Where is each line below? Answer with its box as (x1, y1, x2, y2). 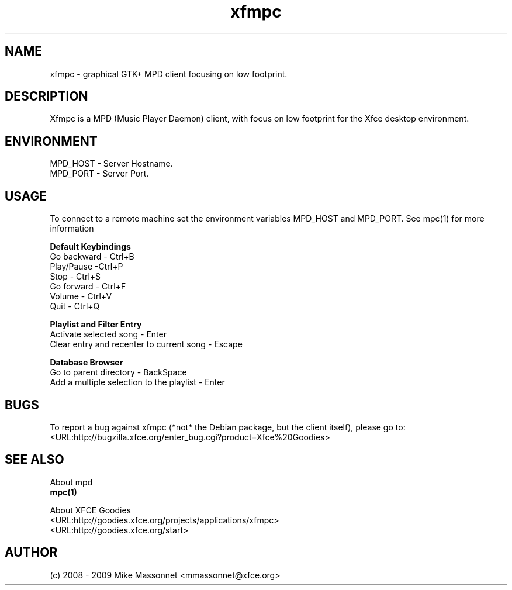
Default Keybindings (50, 241, 131, 252)
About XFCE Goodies (50, 505, 131, 515)
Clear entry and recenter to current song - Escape (50, 339, 243, 350)
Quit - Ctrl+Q (50, 301, 100, 312)
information (50, 223, 94, 234)
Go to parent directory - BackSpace (50, 367, 187, 378)
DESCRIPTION (5, 89, 88, 104)
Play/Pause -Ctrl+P (50, 261, 123, 272)
